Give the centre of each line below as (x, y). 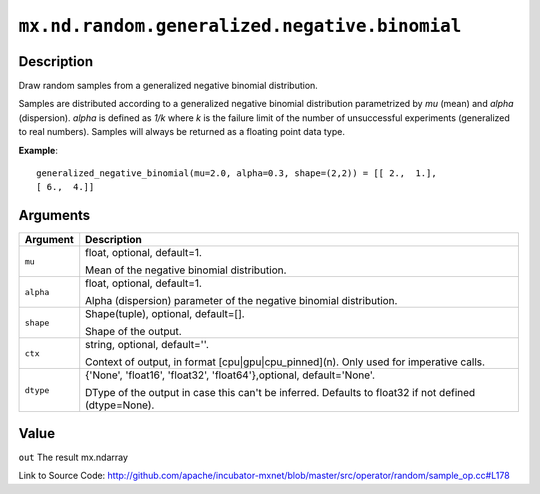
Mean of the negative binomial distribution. (186, 270)
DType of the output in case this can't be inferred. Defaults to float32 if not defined (280, 393)
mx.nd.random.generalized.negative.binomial (240, 26)
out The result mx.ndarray (73, 457)
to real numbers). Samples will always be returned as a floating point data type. (181, 132)
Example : (38, 150)
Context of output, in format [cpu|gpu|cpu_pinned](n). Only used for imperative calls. (285, 362)
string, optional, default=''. (147, 345)
